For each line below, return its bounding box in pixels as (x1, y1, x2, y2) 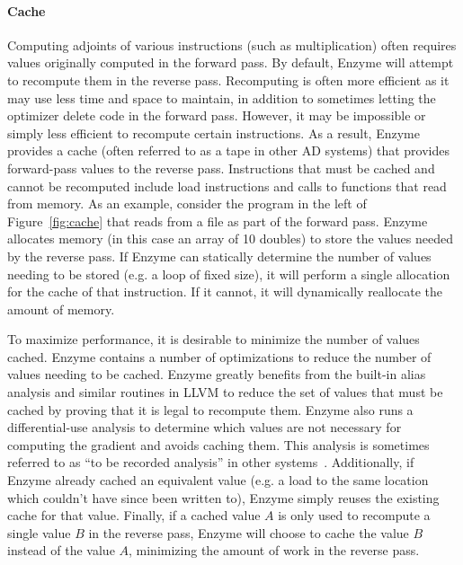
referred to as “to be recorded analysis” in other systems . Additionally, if (7, 453, 414, 472)
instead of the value (7, 541, 115, 560)
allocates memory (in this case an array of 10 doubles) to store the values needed (7, 229, 454, 248)
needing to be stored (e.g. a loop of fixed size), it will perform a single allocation (7, 264, 450, 283)
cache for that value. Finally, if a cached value (7, 506, 261, 525)
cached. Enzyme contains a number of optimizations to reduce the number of (7, 347, 432, 366)
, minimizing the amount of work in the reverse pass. (129, 541, 420, 560)
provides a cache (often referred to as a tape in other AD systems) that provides (7, 141, 450, 160)
